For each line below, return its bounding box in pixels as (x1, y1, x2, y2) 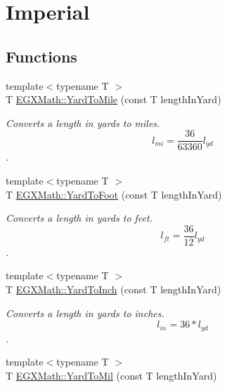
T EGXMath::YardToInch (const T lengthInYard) (6, 282, 221, 297)
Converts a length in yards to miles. (6, 115, 160, 130)
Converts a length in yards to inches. (6, 305, 164, 320)
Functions (6, 45, 77, 67)
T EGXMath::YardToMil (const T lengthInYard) (6, 368, 217, 382)
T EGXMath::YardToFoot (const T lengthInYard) (6, 187, 222, 201)
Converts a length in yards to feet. (6, 210, 153, 225)
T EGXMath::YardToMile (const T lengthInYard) (6, 92, 221, 107)
